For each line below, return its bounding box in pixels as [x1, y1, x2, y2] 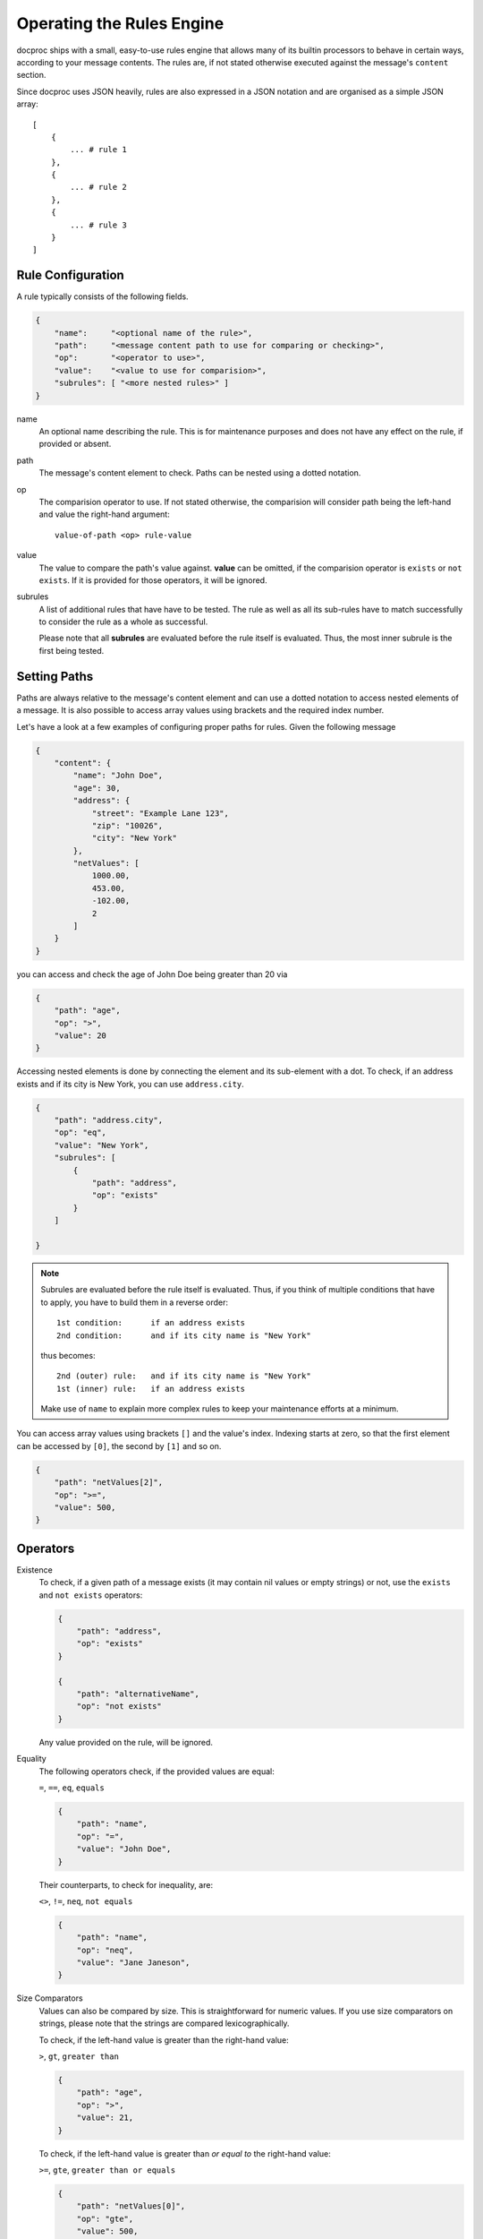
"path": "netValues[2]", [54, 1478, 164, 1488]
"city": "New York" [91, 833, 178, 844]
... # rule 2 [70, 182, 127, 193]
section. [16, 70, 47, 81]
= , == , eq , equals [38, 1782, 105, 1793]
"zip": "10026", [91, 820, 164, 830]
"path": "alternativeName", [76, 1689, 200, 1699]
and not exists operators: [38, 1590, 143, 1600]
